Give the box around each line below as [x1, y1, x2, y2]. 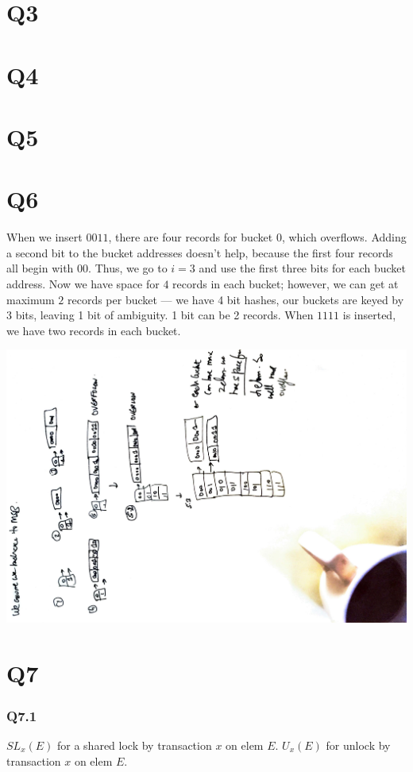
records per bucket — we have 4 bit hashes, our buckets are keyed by [67, 291, 404, 307]
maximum [6, 291, 55, 307]
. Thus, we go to [88, 260, 168, 276]
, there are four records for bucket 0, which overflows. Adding [108, 229, 407, 245]
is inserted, [342, 307, 396, 323]
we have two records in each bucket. [6, 322, 181, 338]
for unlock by [326, 736, 391, 753]
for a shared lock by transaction [57, 736, 212, 753]
